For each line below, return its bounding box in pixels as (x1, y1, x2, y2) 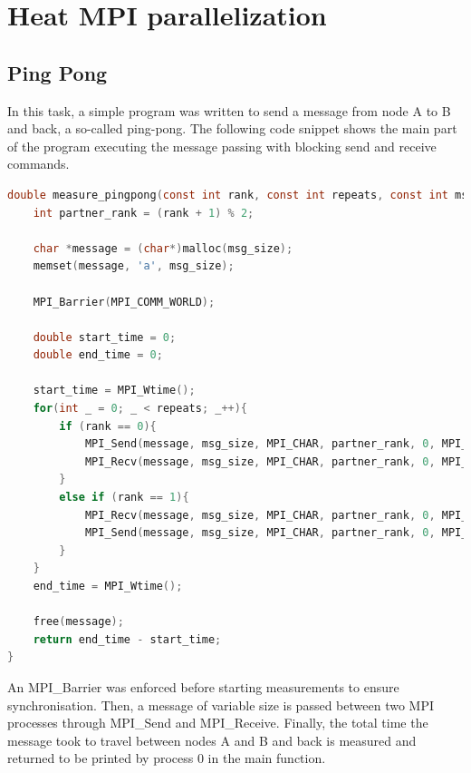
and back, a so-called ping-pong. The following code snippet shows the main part (7, 119, 457, 138)
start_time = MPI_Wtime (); (33, 384, 196, 397)
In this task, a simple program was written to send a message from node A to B (7, 101, 451, 120)
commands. (7, 154, 70, 173)
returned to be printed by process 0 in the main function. (7, 749, 326, 768)
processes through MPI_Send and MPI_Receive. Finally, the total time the (7, 713, 428, 732)
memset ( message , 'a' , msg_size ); (33, 259, 235, 273)
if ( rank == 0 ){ (59, 419, 157, 433)
